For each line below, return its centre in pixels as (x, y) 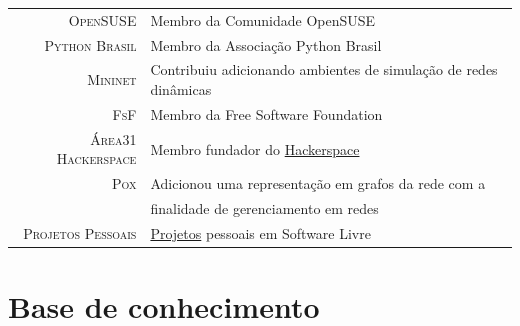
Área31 (113, 138)
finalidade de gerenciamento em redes (264, 208)
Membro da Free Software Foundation (266, 113)
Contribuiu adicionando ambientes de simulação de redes (324, 69)
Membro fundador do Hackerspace (255, 148)
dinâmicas (181, 89)
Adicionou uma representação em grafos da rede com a (318, 183)
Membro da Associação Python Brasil (266, 44)
